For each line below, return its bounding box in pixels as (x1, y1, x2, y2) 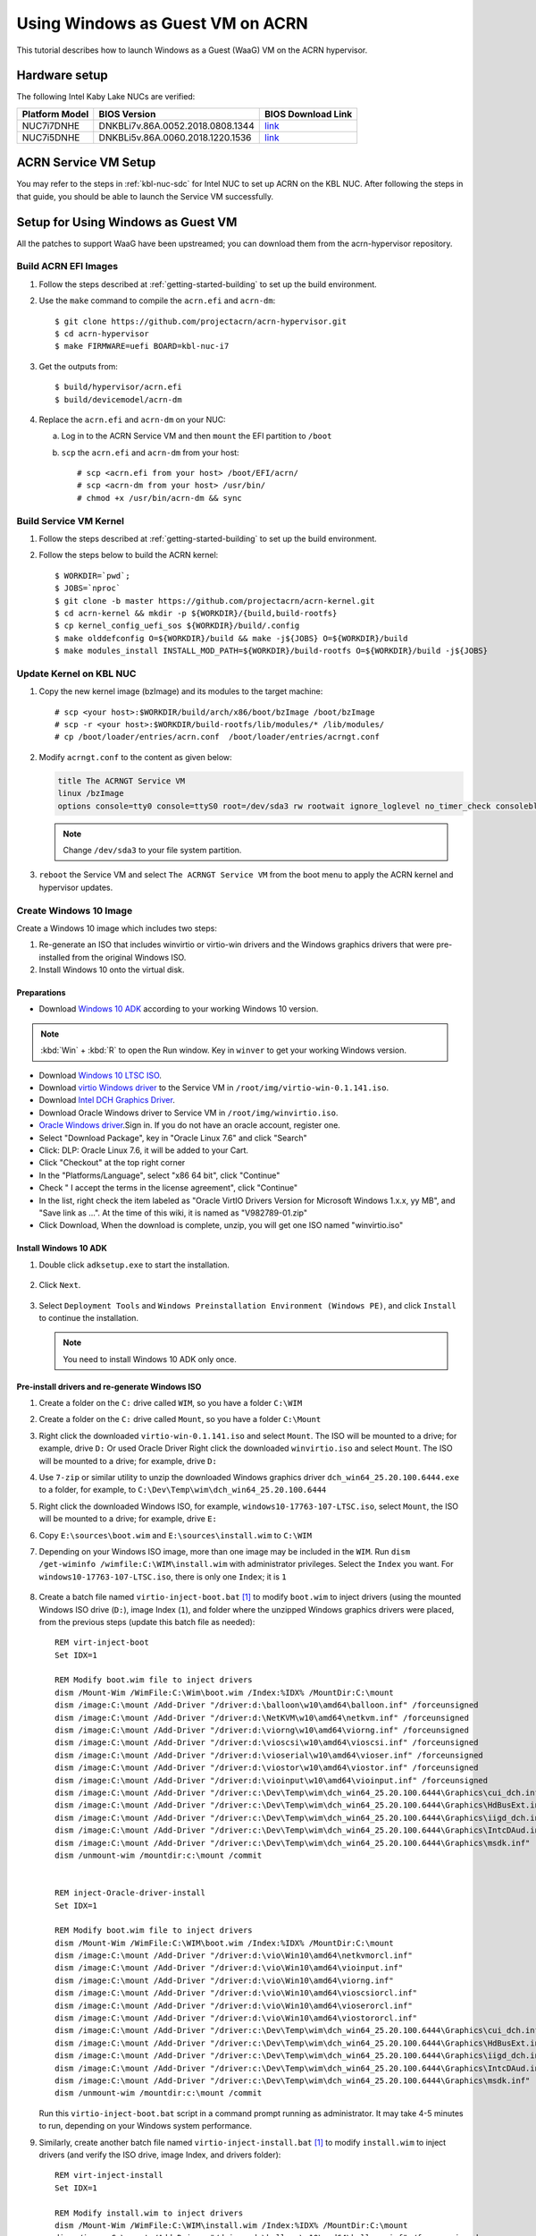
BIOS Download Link (264, 107, 353, 120)
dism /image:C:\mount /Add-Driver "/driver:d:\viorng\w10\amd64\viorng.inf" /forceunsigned (54, 1725, 469, 1735)
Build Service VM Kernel (16, 514, 125, 527)
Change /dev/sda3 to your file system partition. (63, 844, 242, 855)
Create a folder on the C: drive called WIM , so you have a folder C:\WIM (38, 1398, 303, 1409)
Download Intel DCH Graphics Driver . (38, 1095, 176, 1105)
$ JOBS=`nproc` (54, 583, 121, 594)
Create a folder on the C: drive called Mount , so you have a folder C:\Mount (38, 1414, 322, 1425)
